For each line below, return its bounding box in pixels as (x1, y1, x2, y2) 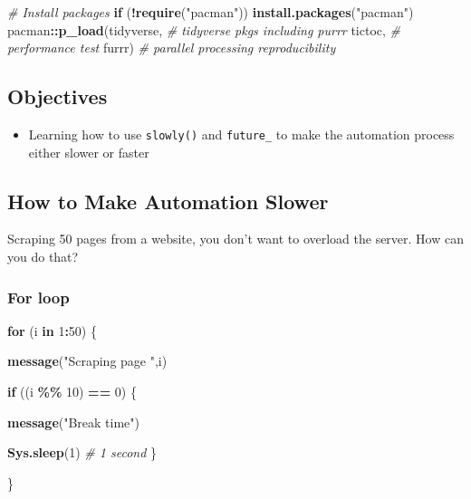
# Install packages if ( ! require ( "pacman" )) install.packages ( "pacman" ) (7, 3, 414, 21)
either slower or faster (28, 142, 149, 161)
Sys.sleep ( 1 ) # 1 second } (7, 443, 158, 462)
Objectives (7, 82, 108, 110)
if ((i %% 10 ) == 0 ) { (7, 382, 137, 401)
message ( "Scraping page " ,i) (7, 351, 168, 370)
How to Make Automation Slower (7, 187, 329, 215)
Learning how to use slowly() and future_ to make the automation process (28, 124, 455, 143)
